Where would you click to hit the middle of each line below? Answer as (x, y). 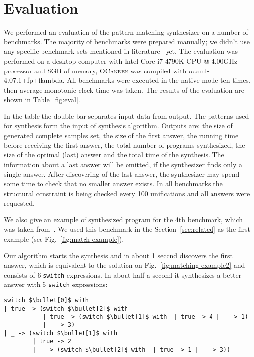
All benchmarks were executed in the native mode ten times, (159, 80)
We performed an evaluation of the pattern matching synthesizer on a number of (126, 32)
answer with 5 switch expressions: (56, 284)
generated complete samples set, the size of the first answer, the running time (121, 135)
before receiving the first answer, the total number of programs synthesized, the (125, 145)
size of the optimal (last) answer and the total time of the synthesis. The (114, 155)
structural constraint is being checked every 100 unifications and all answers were (127, 193)
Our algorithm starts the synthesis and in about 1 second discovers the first (118, 255)
